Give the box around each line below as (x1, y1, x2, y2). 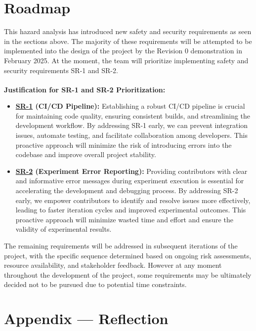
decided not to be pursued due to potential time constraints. (4, 279, 187, 290)
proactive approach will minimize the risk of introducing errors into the (15, 139, 232, 150)
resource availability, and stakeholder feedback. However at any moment (4, 260, 222, 270)
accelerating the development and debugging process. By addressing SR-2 (15, 185, 238, 196)
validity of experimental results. (15, 224, 112, 234)
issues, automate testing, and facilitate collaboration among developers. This (15, 130, 248, 140)
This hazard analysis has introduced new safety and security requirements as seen (4, 26, 252, 37)
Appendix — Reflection (4, 308, 169, 329)
